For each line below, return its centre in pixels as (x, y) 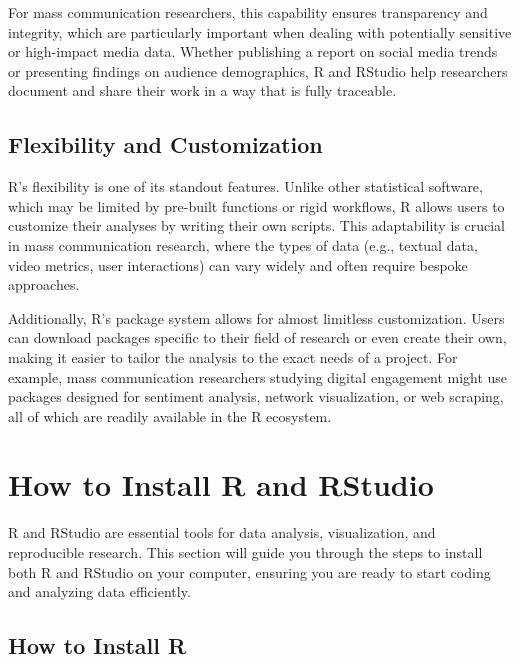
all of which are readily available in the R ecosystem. (170, 415)
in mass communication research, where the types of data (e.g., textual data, (243, 244)
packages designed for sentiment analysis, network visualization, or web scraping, (256, 396)
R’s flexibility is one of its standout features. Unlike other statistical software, (245, 186)
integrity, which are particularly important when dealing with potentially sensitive (260, 31)
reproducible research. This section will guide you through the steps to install (245, 552)
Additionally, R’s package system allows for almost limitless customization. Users (256, 317)
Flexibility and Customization (165, 144)
